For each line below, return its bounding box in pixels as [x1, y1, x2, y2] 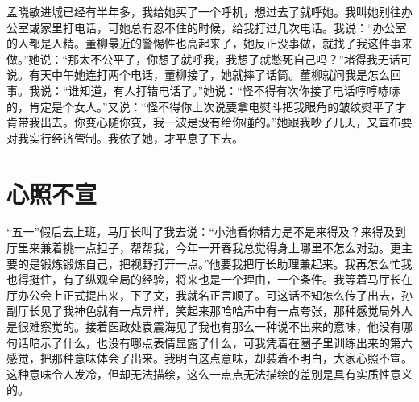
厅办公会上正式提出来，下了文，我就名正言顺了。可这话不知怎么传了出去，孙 [6, 286, 413, 303]
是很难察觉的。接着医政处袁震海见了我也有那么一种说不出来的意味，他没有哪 [6, 318, 413, 335]
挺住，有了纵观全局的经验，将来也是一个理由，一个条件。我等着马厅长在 [28, 271, 413, 288]
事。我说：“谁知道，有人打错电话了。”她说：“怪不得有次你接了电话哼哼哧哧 [6, 81, 400, 98]
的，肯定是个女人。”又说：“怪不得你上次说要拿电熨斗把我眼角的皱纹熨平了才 [6, 97, 407, 114]
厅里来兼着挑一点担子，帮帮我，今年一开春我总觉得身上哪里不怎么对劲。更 [6, 239, 401, 256]
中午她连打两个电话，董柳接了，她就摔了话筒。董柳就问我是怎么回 [51, 66, 401, 83]
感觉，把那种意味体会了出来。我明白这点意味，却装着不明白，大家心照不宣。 [6, 350, 413, 367]
